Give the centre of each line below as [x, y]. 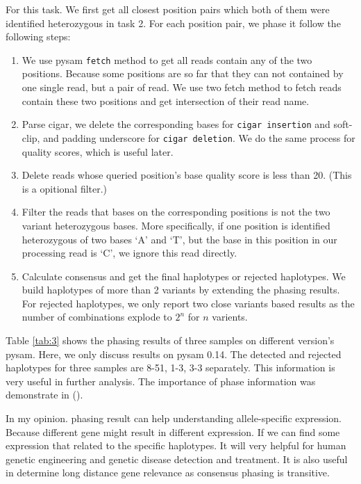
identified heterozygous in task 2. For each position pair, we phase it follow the [173, 23]
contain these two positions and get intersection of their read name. [166, 100]
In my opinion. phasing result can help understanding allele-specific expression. [174, 418]
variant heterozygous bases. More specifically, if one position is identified [176, 225]
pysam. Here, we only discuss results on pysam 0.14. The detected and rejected [174, 354]
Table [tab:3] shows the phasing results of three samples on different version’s [170, 340]
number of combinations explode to [97, 317]
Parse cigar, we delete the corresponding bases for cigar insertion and [176, 124]
